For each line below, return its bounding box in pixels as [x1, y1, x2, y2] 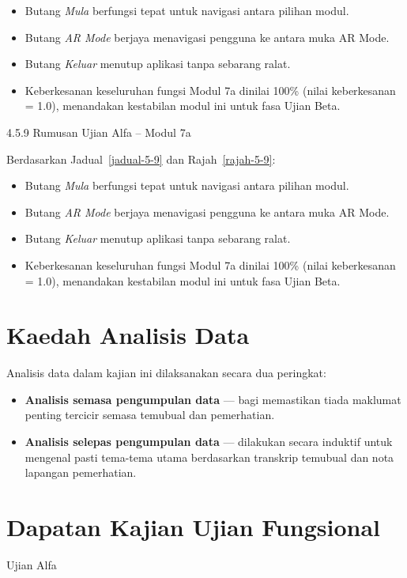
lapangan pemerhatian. [24, 464, 137, 481]
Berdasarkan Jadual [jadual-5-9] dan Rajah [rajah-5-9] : [6, 150, 276, 167]
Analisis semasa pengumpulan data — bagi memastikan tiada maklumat [24, 391, 401, 407]
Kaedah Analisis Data [6, 319, 250, 351]
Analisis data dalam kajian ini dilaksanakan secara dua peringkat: [6, 365, 326, 381]
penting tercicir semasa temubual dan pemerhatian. [24, 406, 275, 423]
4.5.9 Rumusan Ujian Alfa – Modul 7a [6, 123, 191, 140]
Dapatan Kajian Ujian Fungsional [6, 511, 380, 542]
